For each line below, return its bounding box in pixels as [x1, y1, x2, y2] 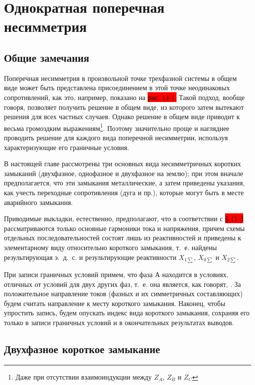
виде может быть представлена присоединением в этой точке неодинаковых [4, 82, 230, 93]
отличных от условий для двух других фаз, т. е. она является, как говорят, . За [4, 279, 241, 289]
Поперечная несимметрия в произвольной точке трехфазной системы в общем [4, 73, 237, 83]
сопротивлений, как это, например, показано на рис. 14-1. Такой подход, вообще [4, 92, 245, 102]
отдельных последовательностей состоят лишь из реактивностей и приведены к [4, 232, 241, 243]
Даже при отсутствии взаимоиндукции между [15, 371, 152, 382]
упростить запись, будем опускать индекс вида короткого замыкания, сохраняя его [4, 308, 250, 318]
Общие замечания [4, 50, 89, 65]
